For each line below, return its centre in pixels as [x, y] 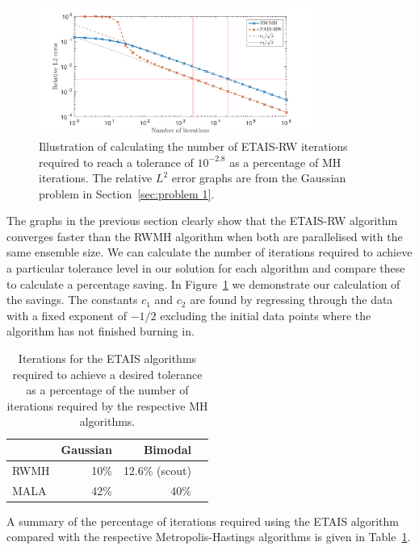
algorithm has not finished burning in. [101, 331]
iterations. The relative [96, 178]
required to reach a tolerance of [116, 162]
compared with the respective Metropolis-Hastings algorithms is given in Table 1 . [209, 537]
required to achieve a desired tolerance [107, 374]
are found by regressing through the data [291, 300]
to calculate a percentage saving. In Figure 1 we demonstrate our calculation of [203, 283]
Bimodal [167, 449]
